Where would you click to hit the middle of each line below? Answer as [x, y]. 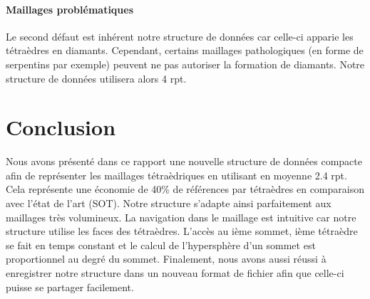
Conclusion [61, 127]
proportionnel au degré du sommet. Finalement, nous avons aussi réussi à [166, 259]
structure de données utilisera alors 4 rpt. [96, 78]
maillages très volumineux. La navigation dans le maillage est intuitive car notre [181, 217]
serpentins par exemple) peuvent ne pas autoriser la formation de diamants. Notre [185, 64]
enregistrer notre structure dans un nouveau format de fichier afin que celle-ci [175, 273]
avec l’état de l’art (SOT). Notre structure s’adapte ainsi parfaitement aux [169, 203]
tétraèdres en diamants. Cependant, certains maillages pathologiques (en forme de [185, 50]
